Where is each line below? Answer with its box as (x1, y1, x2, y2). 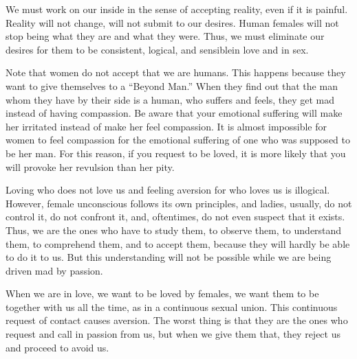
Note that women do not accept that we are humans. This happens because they (6, 65, 346, 80)
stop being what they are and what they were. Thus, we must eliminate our (6, 29, 325, 43)
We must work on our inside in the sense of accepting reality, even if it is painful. (6, 2, 348, 16)
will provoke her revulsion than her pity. (6, 159, 175, 174)
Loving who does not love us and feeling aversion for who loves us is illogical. (6, 183, 330, 197)
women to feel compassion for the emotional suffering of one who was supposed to (6, 132, 350, 147)
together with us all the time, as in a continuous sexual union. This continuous (6, 299, 338, 314)
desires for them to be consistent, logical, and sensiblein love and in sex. (6, 42, 309, 56)
